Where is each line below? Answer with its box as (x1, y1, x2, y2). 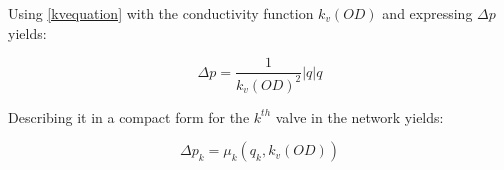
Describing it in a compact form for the (8, 106, 250, 127)
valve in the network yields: (275, 106, 444, 127)
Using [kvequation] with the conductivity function (8, 3, 314, 23)
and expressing (382, 3, 473, 23)
